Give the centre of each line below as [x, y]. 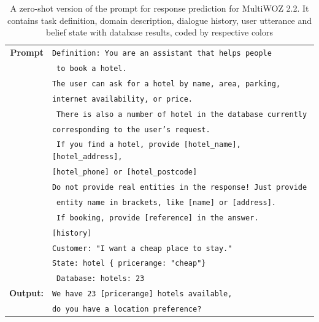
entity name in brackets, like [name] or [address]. [167, 202]
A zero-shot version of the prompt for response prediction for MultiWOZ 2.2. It [159, 8]
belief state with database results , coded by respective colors [159, 32]
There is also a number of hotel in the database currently [182, 114]
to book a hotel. [92, 68]
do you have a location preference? [127, 309]
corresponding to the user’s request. [131, 129]
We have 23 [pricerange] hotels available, [142, 294]
